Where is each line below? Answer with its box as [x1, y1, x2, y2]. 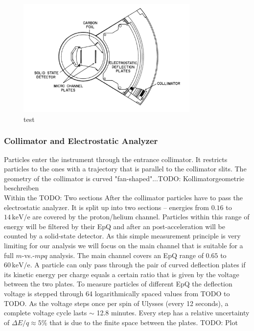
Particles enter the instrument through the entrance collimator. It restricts [4, 154, 228, 164]
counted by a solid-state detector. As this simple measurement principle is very [4, 231, 241, 241]
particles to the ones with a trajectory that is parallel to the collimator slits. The [4, 164, 247, 174]
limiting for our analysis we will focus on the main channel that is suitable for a [4, 240, 243, 251]
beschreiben [4, 183, 39, 193]
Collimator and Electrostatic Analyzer [4, 135, 158, 147]
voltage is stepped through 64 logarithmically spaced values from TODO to [4, 288, 230, 298]
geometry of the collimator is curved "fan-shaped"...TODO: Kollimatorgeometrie [4, 173, 244, 183]
